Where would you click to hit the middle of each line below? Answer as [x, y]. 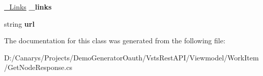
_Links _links [28, 7]
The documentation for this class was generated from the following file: [115, 41]
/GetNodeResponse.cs [38, 67]
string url [19, 23]
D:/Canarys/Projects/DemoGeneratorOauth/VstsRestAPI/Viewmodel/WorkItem [131, 57]
